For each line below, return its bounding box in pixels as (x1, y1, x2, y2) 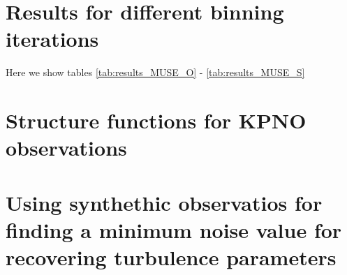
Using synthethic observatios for (6, 188, 323, 216)
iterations (6, 24, 99, 53)
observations (6, 133, 127, 162)
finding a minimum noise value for (6, 215, 342, 244)
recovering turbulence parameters (6, 243, 337, 272)
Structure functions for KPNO (6, 106, 307, 135)
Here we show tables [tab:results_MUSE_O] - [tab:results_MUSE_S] (6, 65, 305, 80)
